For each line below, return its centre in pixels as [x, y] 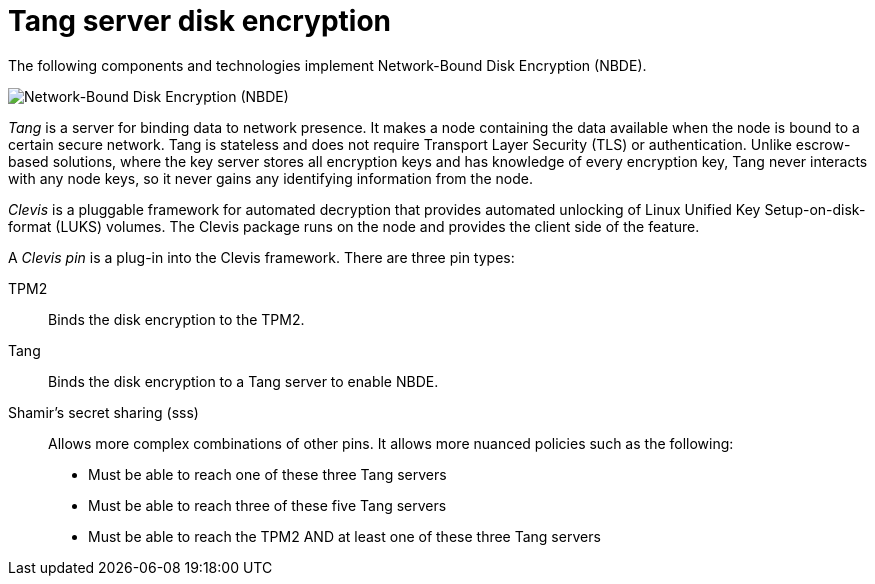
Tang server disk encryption [200, 21]
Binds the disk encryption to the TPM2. [176, 319]
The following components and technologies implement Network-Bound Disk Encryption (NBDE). [327, 65]
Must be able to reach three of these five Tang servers [267, 505]
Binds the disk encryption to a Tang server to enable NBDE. [243, 381]
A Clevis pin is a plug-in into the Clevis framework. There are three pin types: [261, 257]
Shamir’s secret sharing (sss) [103, 412]
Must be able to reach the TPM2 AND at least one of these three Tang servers [344, 536]
